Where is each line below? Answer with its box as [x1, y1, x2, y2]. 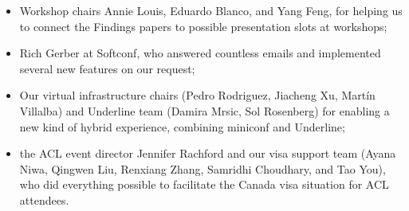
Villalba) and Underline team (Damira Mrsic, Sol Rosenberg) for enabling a [19, 102, 390, 119]
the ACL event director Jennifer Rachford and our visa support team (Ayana [19, 145, 396, 162]
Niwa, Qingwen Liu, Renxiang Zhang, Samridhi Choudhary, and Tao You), [19, 160, 386, 177]
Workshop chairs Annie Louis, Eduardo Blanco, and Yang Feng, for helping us [19, 2, 403, 18]
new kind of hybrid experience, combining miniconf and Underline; [19, 118, 345, 135]
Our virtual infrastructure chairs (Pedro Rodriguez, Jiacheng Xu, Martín [19, 87, 376, 104]
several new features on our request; [19, 60, 195, 76]
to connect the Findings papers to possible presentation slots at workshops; [19, 18, 387, 34]
